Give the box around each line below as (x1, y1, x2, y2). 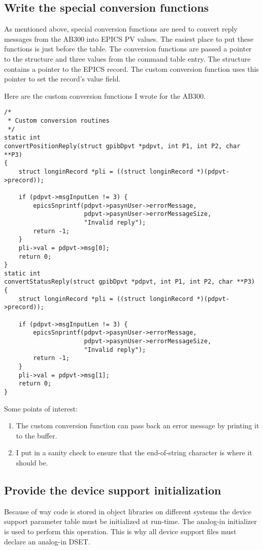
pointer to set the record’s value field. (4, 73, 121, 84)
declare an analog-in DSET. (4, 536, 90, 546)
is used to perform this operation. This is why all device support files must (4, 526, 237, 537)
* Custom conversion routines (8, 117, 110, 125)
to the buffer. (16, 430, 57, 441)
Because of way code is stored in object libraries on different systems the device (4, 506, 251, 516)
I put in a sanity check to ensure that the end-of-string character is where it (16, 447, 252, 458)
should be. (16, 457, 48, 468)
